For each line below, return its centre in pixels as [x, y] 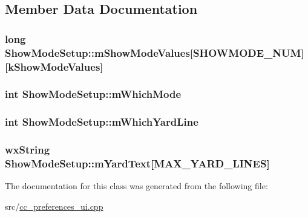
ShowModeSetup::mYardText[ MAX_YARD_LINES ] [137, 163]
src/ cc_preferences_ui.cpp [54, 206]
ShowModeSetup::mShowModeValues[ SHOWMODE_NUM [153, 52]
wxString [28, 150]
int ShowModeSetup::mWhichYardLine [102, 122]
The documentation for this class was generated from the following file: [136, 186]
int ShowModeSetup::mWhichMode [93, 94]
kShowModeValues [54, 66]
